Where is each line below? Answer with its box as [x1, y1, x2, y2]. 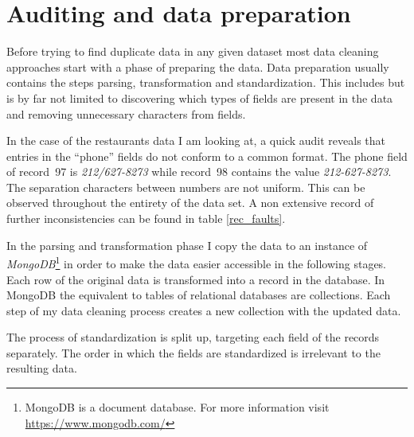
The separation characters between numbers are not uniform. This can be [6, 178, 365, 195]
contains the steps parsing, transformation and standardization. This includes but [6, 74, 405, 91]
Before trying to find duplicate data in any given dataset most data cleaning [6, 43, 379, 60]
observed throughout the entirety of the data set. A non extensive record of [6, 194, 374, 211]
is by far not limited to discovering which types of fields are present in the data [6, 89, 393, 106]
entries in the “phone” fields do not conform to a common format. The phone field [6, 147, 408, 164]
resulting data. [6, 360, 77, 377]
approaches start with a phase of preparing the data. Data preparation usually [6, 58, 389, 75]
